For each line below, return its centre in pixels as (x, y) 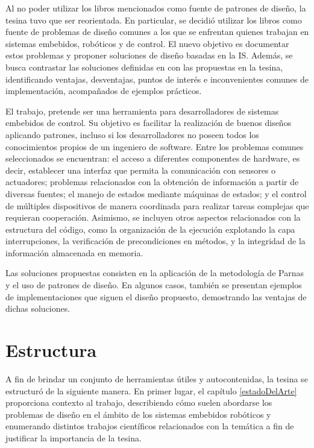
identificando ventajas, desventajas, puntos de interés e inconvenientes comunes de (157, 79)
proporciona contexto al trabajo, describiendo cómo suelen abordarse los (139, 402)
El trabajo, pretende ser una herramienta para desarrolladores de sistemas (142, 111)
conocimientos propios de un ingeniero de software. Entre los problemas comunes (155, 146)
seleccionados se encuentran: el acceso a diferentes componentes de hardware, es (153, 158)
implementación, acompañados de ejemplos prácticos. (104, 91)
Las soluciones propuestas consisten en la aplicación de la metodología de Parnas (155, 273)
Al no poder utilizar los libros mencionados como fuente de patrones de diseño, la (156, 8)
